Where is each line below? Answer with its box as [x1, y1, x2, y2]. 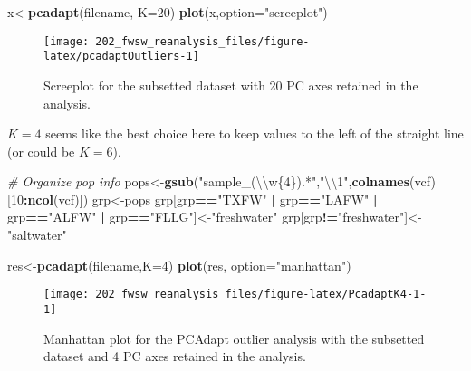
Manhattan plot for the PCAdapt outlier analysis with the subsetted [43, 328, 425, 347]
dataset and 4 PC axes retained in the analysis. [43, 347, 306, 366]
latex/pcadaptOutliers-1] [43, 50, 199, 63]
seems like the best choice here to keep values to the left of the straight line [45, 124, 464, 143]
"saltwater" [7, 225, 67, 244]
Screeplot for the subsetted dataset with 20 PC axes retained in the [43, 75, 418, 94]
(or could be [7, 141, 75, 160]
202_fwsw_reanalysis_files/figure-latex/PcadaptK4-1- [95, 288, 427, 301]
